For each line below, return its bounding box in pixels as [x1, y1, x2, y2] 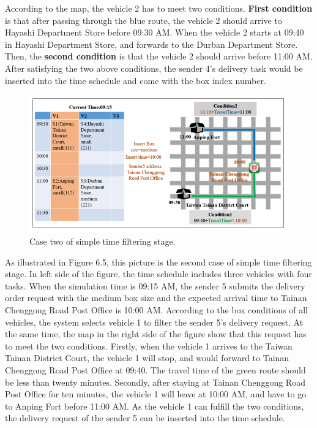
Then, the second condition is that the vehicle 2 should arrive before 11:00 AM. [5, 50, 313, 63]
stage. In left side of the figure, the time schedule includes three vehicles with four [5, 267, 312, 280]
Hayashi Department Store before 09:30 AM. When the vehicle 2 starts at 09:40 [5, 26, 304, 39]
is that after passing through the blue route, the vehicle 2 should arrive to [5, 13, 282, 26]
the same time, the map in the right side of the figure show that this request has [5, 327, 307, 340]
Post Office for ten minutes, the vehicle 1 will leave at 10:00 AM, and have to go [5, 388, 307, 400]
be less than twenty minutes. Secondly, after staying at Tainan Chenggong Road [5, 375, 305, 388]
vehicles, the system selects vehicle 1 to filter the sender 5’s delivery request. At [5, 315, 304, 328]
